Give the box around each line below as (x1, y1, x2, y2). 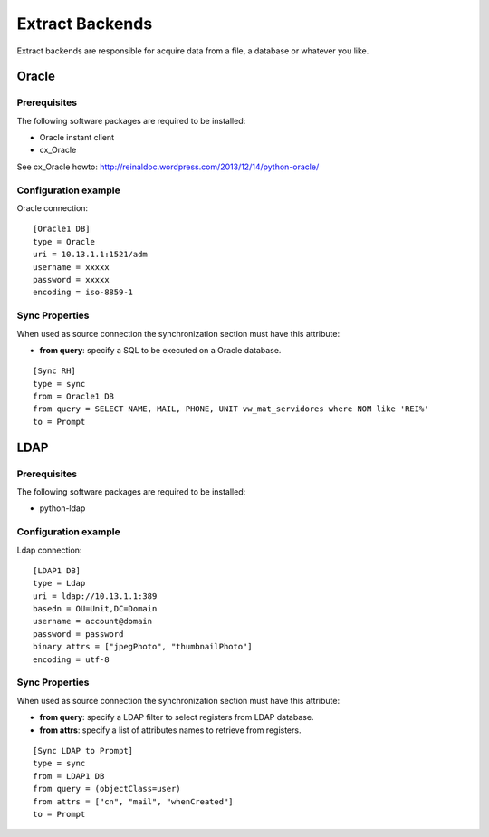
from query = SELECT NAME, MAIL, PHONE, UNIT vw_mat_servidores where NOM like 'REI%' (33, 404, 429, 414)
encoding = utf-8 (33, 654, 110, 665)
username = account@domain (33, 616, 153, 627)
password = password (33, 629, 124, 639)
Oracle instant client (39, 132, 115, 143)
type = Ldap (33, 578, 86, 589)
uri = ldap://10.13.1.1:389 (33, 591, 158, 601)
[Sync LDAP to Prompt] (33, 746, 134, 755)
